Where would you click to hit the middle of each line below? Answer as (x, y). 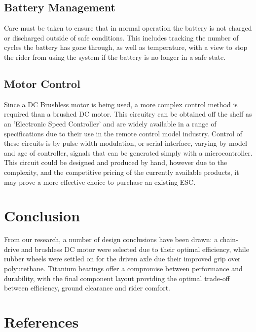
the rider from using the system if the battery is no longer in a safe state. (115, 57)
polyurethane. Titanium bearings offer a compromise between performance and (123, 269)
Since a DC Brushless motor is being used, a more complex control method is (121, 104)
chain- (229, 239)
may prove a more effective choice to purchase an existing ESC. (100, 182)
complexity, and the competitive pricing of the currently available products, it (122, 172)
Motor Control (42, 83)
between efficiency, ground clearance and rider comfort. (87, 288)
